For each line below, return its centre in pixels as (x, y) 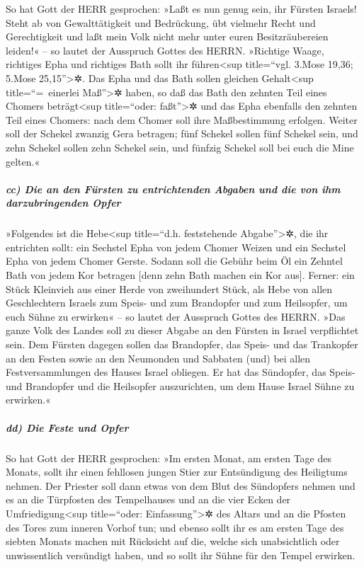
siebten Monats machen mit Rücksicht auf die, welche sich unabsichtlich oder (173, 541)
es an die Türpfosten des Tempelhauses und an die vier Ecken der (148, 499)
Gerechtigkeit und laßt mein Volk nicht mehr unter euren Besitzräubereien (167, 36)
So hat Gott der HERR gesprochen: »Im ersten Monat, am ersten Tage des (169, 458)
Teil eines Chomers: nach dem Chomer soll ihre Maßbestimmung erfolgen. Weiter (182, 119)
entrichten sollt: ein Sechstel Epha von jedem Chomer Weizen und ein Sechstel (176, 247)
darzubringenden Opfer (63, 203)
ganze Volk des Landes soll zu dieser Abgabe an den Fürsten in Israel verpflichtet (182, 330)
